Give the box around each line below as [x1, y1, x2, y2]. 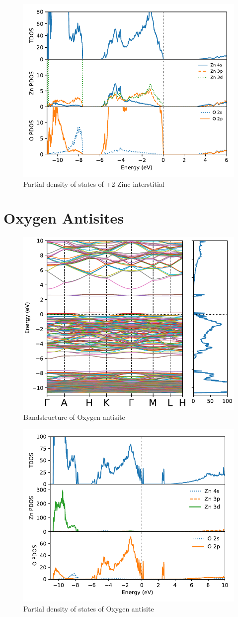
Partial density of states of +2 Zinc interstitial [23, 178, 164, 189]
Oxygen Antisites [3, 208, 124, 228]
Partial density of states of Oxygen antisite [23, 603, 154, 614]
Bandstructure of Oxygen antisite [23, 411, 125, 422]
